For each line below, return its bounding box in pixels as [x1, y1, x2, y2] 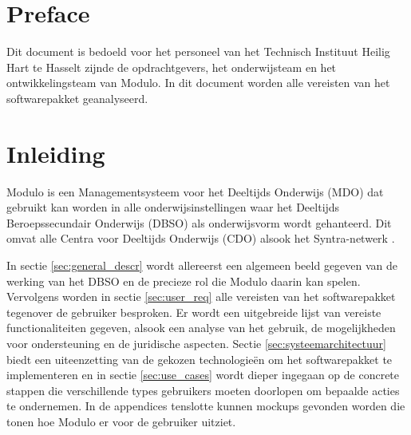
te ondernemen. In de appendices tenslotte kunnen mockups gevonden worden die [6, 397, 405, 414]
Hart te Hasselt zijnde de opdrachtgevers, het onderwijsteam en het [6, 58, 337, 75]
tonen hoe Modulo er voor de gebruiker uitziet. [6, 413, 236, 429]
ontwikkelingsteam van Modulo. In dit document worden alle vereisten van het [6, 74, 390, 91]
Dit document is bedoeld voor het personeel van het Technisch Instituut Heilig [6, 43, 390, 60]
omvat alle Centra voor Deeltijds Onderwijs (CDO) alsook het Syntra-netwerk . [6, 230, 395, 247]
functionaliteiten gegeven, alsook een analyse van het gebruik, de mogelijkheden [6, 319, 396, 336]
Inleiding [6, 136, 105, 169]
